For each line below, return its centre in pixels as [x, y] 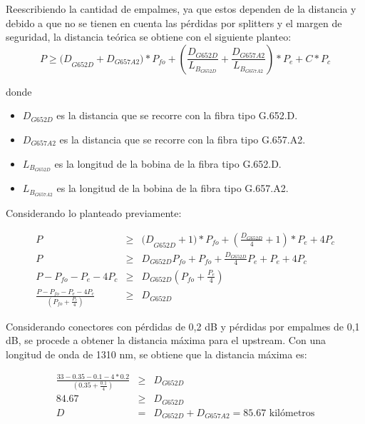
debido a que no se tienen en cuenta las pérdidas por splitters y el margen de [174, 22]
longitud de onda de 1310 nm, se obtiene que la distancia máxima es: [156, 354]
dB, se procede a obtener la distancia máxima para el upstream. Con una [166, 340]
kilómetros [292, 413]
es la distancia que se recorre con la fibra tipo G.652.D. [177, 115]
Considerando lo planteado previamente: [94, 213]
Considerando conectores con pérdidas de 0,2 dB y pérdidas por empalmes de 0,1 [183, 326]
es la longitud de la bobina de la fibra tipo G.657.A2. [173, 188]
